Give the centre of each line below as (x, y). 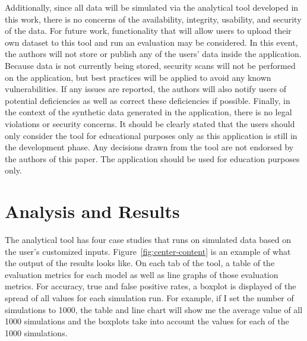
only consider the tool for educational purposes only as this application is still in (151, 135)
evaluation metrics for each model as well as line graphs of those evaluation (142, 274)
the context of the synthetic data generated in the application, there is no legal (148, 112)
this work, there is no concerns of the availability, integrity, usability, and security (153, 19)
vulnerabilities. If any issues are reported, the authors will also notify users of (146, 89)
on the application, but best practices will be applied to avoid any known (138, 77)
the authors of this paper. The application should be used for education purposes (152, 158)
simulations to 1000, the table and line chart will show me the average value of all (154, 309)
